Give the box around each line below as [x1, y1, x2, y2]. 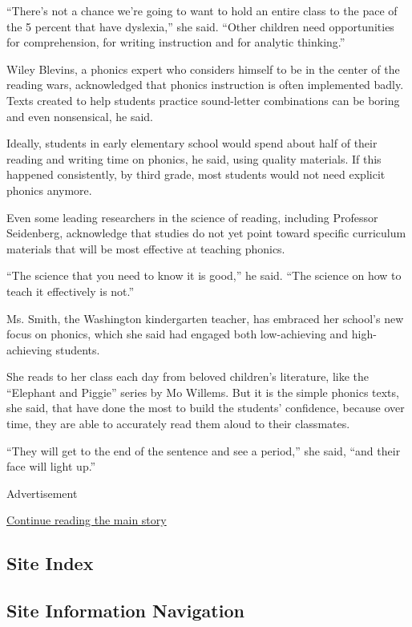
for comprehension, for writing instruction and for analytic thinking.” [6, 34, 345, 51]
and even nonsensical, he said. [6, 107, 154, 124]
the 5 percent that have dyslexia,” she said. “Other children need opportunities [6, 18, 394, 34]
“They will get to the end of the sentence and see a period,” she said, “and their [6, 442, 401, 459]
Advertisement [6, 484, 78, 501]
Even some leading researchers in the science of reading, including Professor [6, 208, 378, 225]
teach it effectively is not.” [6, 282, 135, 299]
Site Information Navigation [6, 598, 244, 623]
